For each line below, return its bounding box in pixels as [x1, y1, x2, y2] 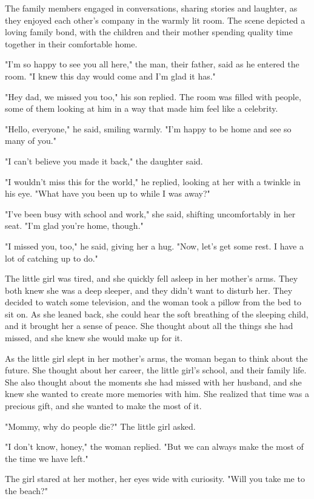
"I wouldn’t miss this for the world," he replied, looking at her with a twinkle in [5, 175, 301, 188]
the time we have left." [5, 452, 89, 464]
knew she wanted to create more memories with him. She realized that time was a [5, 387, 309, 400]
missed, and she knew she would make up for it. [5, 331, 183, 344]
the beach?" [5, 484, 48, 497]
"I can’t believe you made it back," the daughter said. [5, 154, 203, 167]
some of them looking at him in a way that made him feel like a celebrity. [5, 102, 278, 115]
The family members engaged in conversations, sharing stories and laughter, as [5, 2, 298, 14]
